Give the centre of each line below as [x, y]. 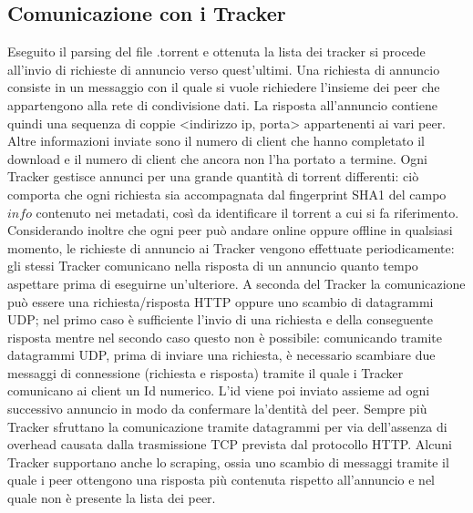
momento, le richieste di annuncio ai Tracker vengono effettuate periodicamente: [231, 247]
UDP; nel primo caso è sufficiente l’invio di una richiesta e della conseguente [221, 319]
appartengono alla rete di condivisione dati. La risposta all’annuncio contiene [222, 104]
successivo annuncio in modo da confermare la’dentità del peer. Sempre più [217, 409]
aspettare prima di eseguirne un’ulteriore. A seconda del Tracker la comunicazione [236, 283]
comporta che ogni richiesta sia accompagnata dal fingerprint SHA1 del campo [227, 194]
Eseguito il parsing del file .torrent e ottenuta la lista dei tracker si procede [216, 51]
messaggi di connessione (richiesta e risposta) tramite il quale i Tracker [206, 372]
